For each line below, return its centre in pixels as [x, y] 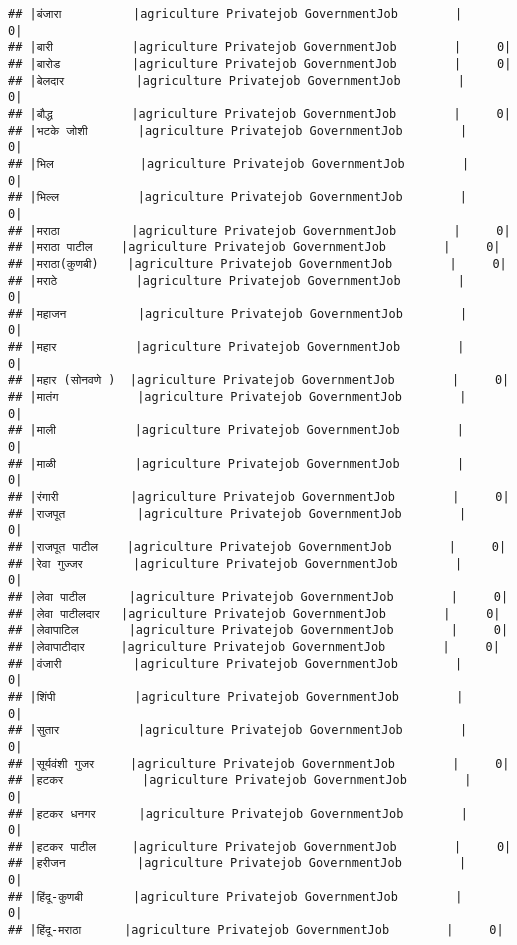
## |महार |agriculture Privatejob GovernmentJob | [236, 347]
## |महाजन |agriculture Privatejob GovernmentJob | [238, 313]
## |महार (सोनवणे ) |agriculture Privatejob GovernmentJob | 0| [259, 380]
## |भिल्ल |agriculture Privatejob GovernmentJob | [237, 197]
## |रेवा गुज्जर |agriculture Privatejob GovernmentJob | [235, 563]
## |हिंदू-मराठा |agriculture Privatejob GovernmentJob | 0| [256, 930]
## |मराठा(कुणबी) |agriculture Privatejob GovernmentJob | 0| [257, 263]
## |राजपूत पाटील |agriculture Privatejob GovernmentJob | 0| [257, 547]
